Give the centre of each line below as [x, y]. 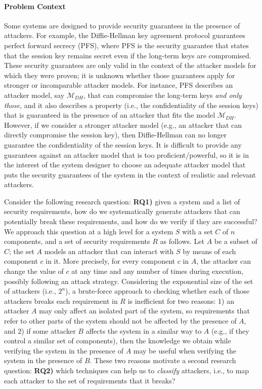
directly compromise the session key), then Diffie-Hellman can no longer [116, 135]
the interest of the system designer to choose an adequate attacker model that [125, 165]
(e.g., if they [230, 330]
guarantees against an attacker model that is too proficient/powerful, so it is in [126, 154]
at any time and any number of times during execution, [157, 271]
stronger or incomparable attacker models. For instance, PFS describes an [119, 85]
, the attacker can [224, 261]
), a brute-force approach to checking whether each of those [157, 291]
